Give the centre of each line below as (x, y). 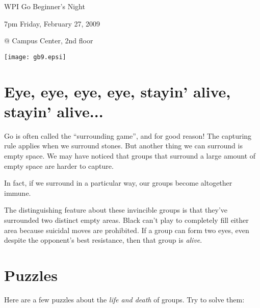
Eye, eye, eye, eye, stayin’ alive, (118, 91)
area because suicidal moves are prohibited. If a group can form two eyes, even (127, 230)
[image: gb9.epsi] (35, 57)
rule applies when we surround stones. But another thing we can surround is (123, 146)
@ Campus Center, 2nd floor (49, 41)
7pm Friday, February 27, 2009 (52, 23)
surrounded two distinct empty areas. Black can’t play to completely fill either (126, 220)
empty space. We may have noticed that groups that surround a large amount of (130, 155)
